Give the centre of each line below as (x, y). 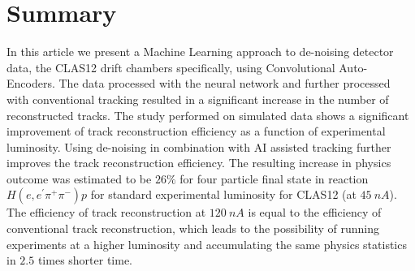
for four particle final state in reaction (274, 178)
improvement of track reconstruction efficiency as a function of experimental (196, 131)
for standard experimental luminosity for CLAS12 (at (223, 194)
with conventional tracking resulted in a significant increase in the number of (198, 99)
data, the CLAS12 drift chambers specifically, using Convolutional (171, 67)
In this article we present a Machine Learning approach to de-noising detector (200, 52)
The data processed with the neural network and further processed (225, 83)
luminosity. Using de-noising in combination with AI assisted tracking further (199, 146)
